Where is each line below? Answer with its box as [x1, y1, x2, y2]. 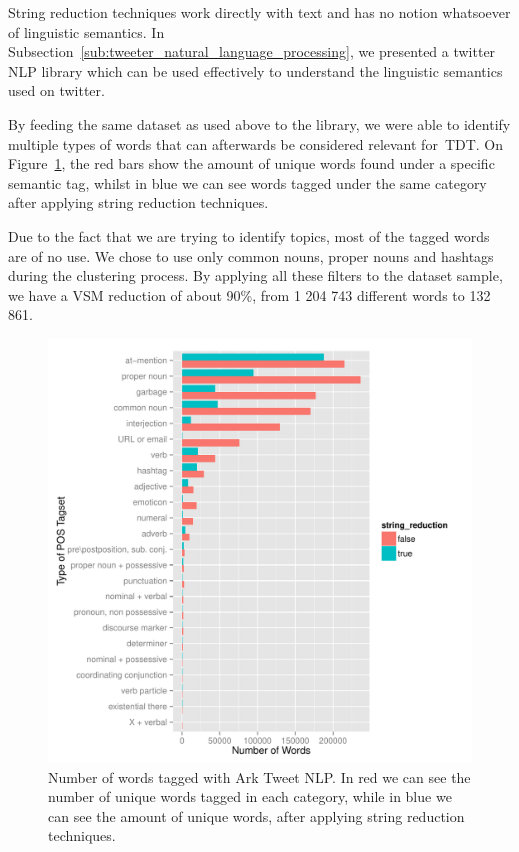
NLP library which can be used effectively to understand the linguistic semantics [8, 60, 503, 81]
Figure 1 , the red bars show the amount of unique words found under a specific [8, 153, 495, 174]
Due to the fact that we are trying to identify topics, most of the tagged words [8, 225, 490, 246]
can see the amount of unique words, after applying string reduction [48, 805, 465, 826]
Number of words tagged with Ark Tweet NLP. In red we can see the [48, 766, 471, 787]
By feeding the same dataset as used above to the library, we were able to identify [8, 113, 511, 134]
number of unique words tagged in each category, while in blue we [48, 786, 452, 807]
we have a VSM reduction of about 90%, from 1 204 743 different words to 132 [8, 284, 491, 305]
